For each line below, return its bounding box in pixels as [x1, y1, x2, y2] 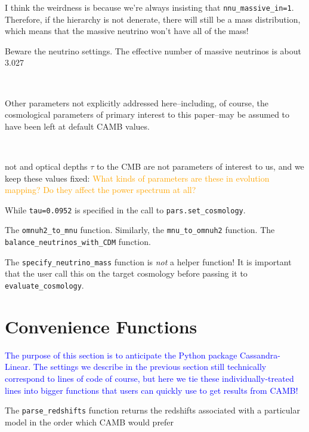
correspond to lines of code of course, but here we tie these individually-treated [5, 372, 294, 384]
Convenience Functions [5, 314, 197, 338]
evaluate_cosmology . [5, 279, 84, 291]
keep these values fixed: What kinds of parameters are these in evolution [5, 171, 270, 184]
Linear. [5, 360, 31, 373]
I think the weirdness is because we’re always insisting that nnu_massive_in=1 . [5, 1, 294, 13]
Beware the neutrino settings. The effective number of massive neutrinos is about [5, 44, 301, 57]
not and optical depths [5, 160, 88, 172]
